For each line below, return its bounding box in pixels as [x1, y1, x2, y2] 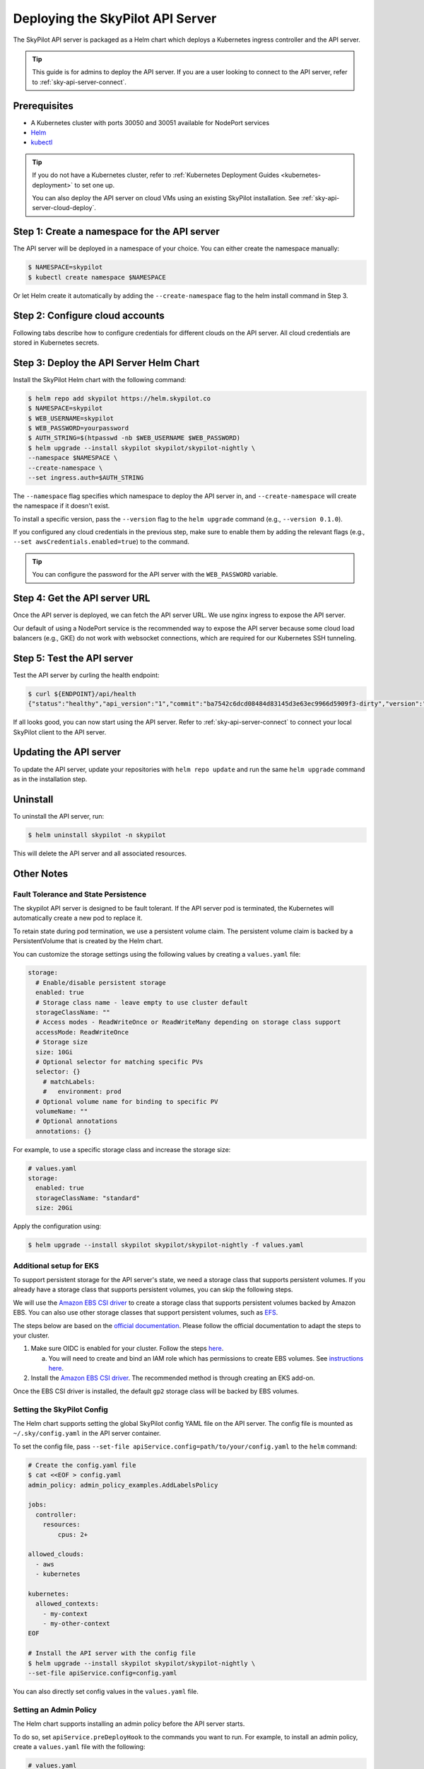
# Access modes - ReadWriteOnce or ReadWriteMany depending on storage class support [35, 1018, 341, 1026]
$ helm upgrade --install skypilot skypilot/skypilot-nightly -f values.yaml [28, 1241, 304, 1249]
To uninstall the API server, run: [13, 812, 105, 820]
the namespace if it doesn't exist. [13, 502, 110, 510]
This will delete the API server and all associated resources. [13, 849, 187, 858]
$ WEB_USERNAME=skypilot [28, 414, 114, 422]
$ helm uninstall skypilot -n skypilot [28, 831, 166, 839]
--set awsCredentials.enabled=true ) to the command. [13, 538, 190, 546]
